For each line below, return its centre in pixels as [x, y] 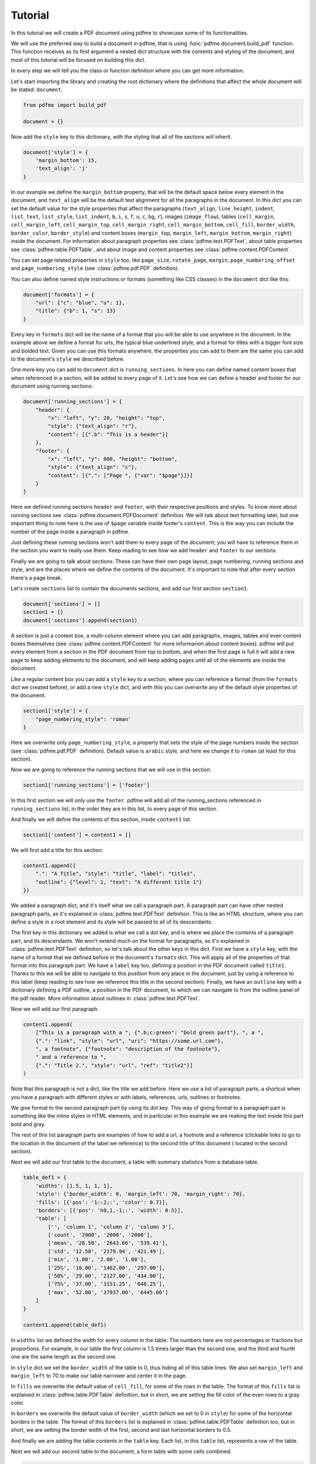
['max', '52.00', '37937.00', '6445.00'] [108, 1292]
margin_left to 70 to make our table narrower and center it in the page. [99, 1376]
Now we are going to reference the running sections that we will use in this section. [111, 769]
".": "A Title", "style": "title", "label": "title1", [116, 874]
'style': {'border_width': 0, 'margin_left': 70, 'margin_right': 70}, [140, 1194]
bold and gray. [28, 1124]
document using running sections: [52, 386]
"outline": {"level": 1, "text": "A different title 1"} [119, 882]
